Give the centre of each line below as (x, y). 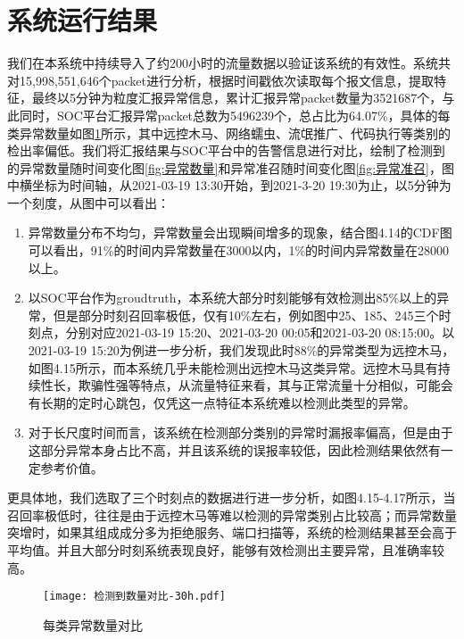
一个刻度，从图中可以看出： (88, 202)
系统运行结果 (83, 20)
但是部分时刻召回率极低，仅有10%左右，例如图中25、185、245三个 (246, 315)
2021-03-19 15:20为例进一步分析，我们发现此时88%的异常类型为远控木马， (241, 350)
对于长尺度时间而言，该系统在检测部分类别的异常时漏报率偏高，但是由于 (240, 432)
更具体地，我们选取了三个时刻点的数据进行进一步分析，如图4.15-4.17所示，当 (232, 498)
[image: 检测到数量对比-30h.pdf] (134, 597)
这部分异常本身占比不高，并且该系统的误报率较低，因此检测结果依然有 (234, 450)
